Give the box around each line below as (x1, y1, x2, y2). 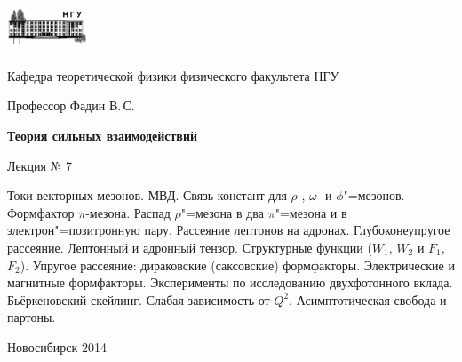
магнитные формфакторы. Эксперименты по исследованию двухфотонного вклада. (7, 273, 453, 292)
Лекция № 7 (7, 156, 72, 174)
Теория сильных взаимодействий (7, 125, 198, 144)
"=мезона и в (275, 203, 347, 221)
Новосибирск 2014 (7, 337, 107, 356)
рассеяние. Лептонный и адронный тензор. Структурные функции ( (7, 237, 372, 256)
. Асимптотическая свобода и (289, 290, 447, 309)
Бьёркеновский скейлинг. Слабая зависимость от (7, 290, 270, 309)
